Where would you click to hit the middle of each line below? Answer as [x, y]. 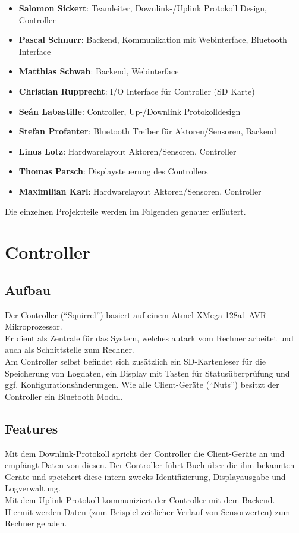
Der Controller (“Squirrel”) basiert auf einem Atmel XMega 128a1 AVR [136, 314]
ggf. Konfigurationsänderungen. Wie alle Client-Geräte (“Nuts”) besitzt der [142, 385]
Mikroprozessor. [34, 326]
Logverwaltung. [33, 488]
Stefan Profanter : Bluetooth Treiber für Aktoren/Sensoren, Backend [147, 131]
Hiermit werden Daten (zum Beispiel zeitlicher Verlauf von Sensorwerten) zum [148, 511]
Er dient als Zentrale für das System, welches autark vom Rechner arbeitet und [149, 338]
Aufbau [28, 289]
